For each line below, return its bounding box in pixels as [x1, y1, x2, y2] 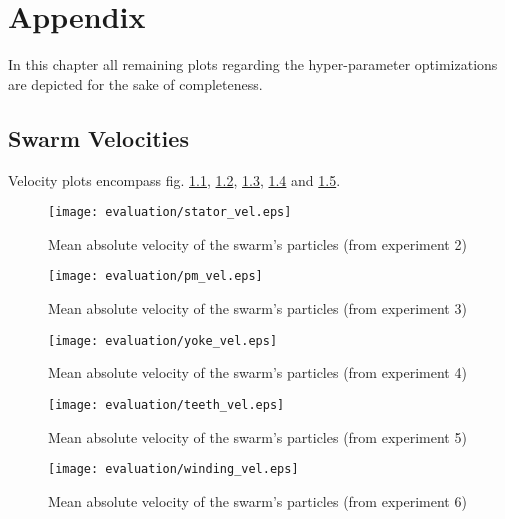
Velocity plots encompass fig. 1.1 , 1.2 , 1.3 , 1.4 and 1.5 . [8, 169, 341, 190]
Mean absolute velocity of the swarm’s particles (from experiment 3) [48, 298, 467, 319]
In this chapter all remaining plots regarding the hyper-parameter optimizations [8, 54, 498, 75]
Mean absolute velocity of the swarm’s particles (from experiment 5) [48, 426, 467, 447]
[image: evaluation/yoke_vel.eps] [48, 333, 278, 348]
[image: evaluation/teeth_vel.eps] [48, 397, 285, 412]
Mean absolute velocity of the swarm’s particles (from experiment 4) [48, 362, 467, 383]
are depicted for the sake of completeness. [8, 73, 263, 94]
